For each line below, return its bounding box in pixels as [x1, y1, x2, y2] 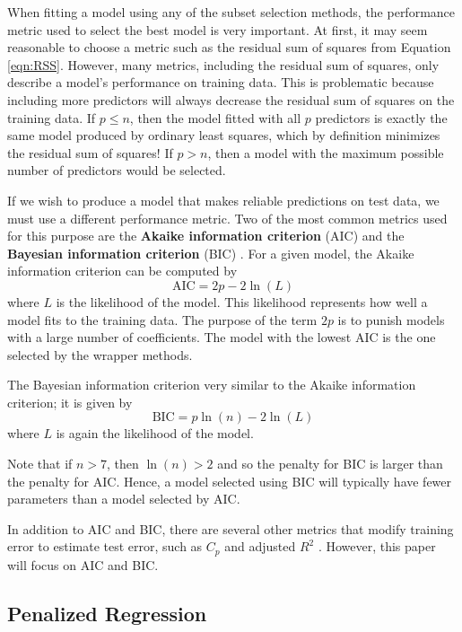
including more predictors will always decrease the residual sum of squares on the [7, 90, 455, 109]
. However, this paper [318, 537, 436, 556]
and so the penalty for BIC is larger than [217, 454, 443, 473]
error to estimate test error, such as [7, 537, 203, 556]
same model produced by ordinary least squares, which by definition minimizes [7, 126, 440, 145]
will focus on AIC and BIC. [7, 555, 159, 574]
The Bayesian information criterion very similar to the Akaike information [7, 375, 416, 394]
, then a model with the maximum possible [207, 143, 444, 162]
